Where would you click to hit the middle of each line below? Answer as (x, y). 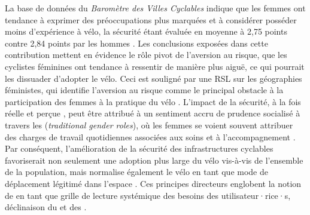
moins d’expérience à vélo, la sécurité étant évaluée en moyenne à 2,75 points (146, 31)
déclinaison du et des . (46, 207)
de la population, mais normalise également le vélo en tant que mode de (136, 172)
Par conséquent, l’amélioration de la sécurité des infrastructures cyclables (139, 148)
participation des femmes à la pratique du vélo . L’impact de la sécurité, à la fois (153, 101)
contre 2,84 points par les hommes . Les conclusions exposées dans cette (136, 43)
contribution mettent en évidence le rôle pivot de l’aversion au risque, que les (146, 55)
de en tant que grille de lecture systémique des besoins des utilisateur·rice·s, (148, 195)
